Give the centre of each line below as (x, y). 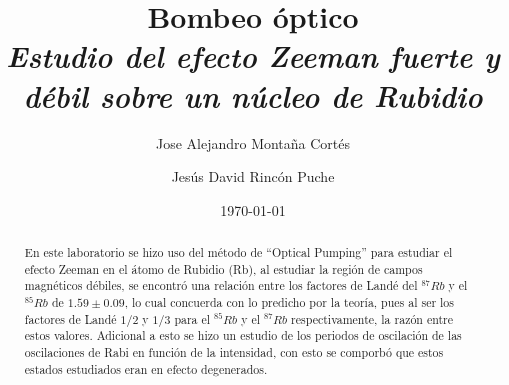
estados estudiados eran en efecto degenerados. (146, 368)
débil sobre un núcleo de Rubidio (253, 95)
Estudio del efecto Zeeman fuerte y (253, 56)
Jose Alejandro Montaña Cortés (253, 142)
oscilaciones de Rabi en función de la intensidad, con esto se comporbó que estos (234, 352)
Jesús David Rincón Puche (253, 176)
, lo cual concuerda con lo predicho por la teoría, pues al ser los (289, 302)
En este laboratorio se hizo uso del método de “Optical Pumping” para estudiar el (238, 252)
